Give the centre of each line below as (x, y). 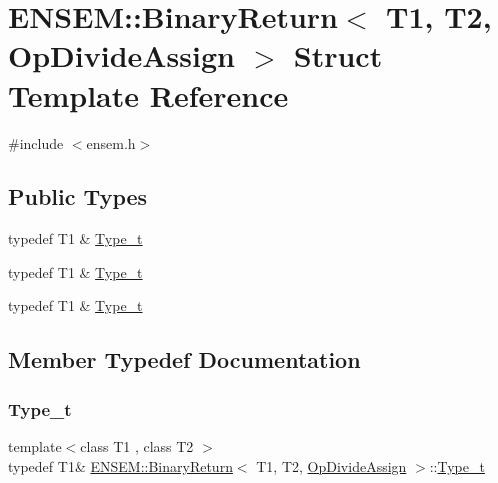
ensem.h (111, 142)
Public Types (78, 196)
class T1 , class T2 (137, 446)
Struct (338, 55)
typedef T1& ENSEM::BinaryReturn (120, 465)
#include (36, 142)
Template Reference (148, 94)
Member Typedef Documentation (184, 359)
